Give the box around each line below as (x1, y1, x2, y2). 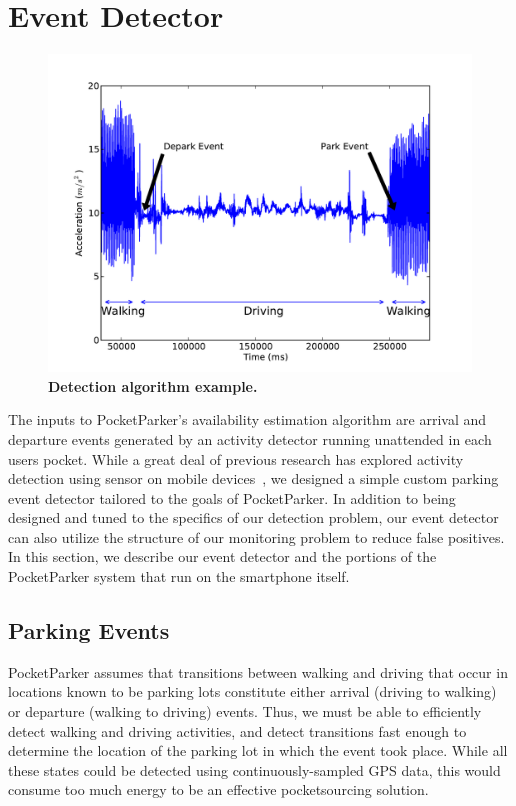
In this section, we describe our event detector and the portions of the (8, 546, 437, 567)
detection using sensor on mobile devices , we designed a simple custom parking (8, 468, 499, 489)
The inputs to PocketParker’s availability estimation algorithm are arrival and (8, 409, 487, 430)
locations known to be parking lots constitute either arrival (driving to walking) (8, 681, 497, 702)
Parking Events (8, 615, 170, 646)
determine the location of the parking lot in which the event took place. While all (8, 740, 508, 761)
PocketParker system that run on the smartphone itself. (8, 566, 350, 587)
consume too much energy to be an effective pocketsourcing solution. (8, 779, 429, 800)
